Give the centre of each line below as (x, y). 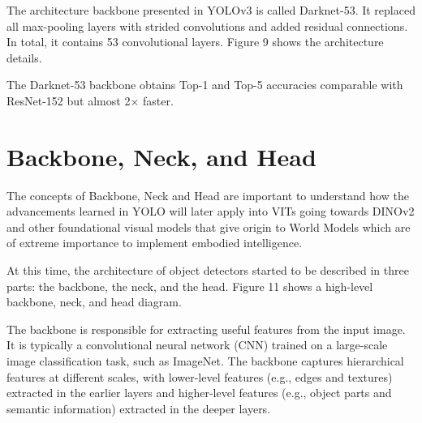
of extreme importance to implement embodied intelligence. (155, 243)
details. (24, 57)
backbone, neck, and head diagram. (94, 302)
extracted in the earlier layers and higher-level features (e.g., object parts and (199, 393)
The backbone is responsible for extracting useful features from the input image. (206, 329)
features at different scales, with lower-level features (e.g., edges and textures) (200, 376)
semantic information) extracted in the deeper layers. (139, 408)
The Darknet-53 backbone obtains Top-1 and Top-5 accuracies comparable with (205, 85)
